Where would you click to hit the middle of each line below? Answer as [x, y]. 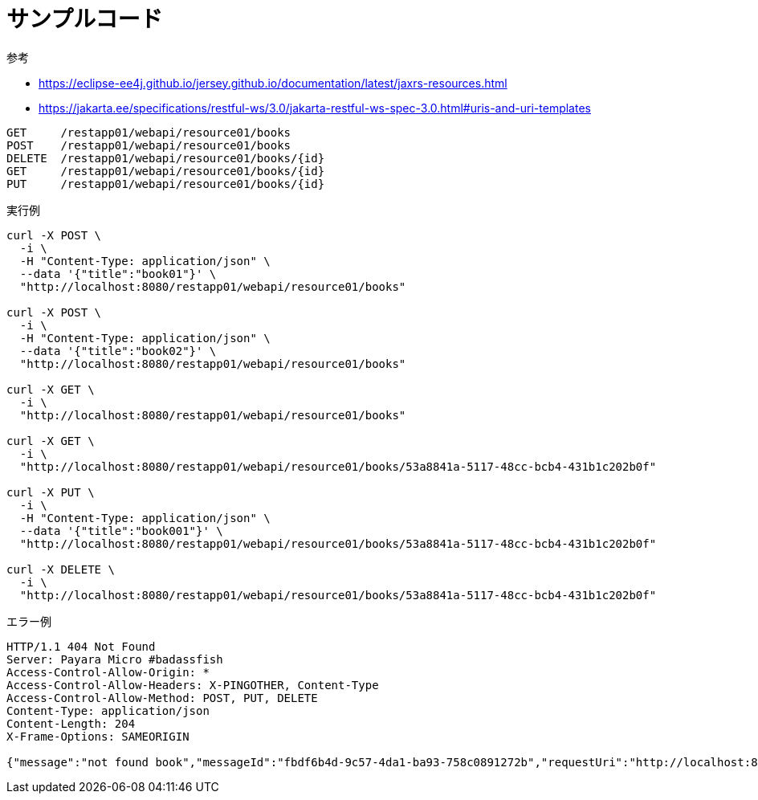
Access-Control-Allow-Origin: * [108, 672]
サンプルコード [85, 19]
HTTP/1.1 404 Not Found [81, 646]
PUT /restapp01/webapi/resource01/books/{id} [166, 184]
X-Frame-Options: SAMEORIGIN [98, 736]
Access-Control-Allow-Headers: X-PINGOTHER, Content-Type [193, 685]
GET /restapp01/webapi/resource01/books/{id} [166, 171]
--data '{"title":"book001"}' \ [121, 531]
